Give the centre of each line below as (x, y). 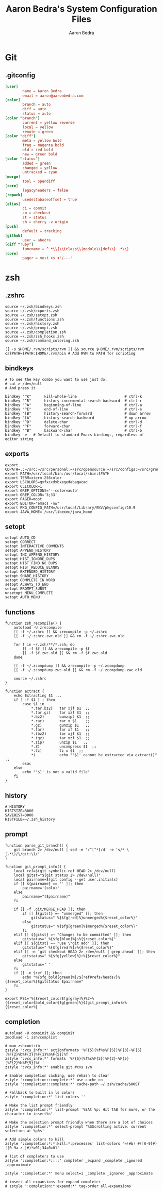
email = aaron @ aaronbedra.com (53, 96)
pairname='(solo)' (41, 888)
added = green (37, 163)
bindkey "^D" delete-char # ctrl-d (73, 422)
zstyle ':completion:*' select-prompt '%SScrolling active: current (76, 1126)
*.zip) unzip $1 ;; (59, 742)
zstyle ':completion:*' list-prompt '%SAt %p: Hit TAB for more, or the (80, 1109)
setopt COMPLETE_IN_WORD (30, 580)
